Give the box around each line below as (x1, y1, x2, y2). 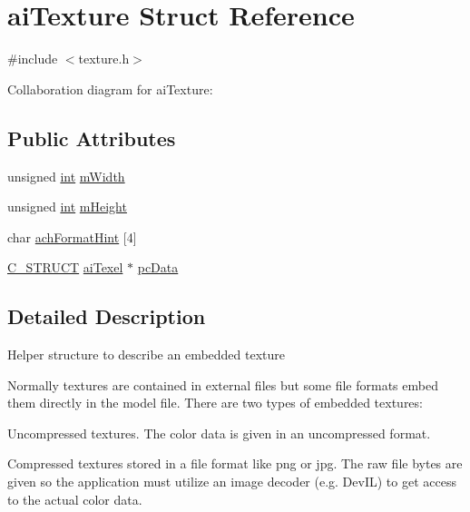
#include (7, 49, 58, 68)
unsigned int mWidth (7, 166, 125, 185)
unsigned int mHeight (7, 197, 127, 216)
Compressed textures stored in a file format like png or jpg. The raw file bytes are (7, 454, 463, 473)
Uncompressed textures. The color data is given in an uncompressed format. (7, 423, 431, 442)
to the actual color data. (7, 489, 142, 508)
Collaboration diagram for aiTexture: (7, 79, 213, 98)
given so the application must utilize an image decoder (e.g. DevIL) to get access (7, 472, 456, 491)
